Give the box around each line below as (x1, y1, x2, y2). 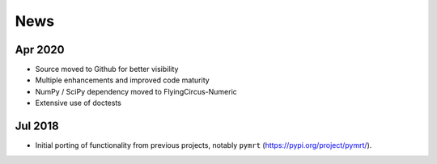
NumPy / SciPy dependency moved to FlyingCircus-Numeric (35, 86, 238, 96)
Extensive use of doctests (35, 98, 121, 108)
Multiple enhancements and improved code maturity (35, 75, 210, 85)
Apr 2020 (15, 43, 65, 57)
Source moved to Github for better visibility (35, 65, 179, 74)
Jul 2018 (15, 120, 60, 133)
